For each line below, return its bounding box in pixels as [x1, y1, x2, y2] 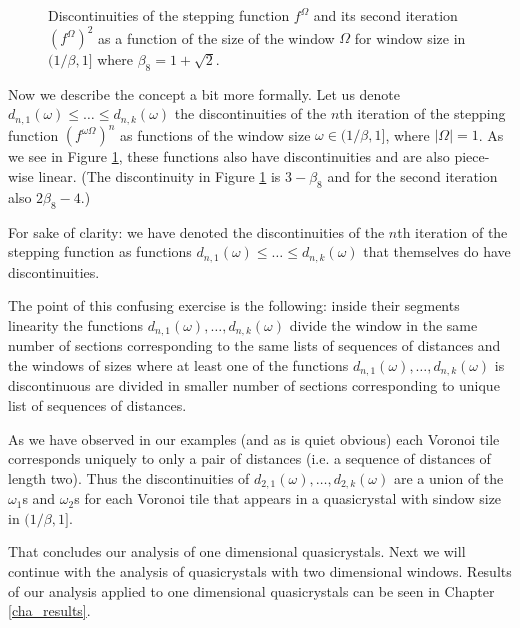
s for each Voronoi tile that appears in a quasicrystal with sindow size [74, 488, 502, 509]
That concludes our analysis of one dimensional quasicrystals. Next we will [8, 541, 466, 562]
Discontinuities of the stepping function [48, 5, 290, 25]
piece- [454, 146, 490, 167]
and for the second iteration [327, 166, 498, 187]
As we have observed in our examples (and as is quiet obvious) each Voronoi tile [8, 428, 500, 449]
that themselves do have [363, 241, 511, 262]
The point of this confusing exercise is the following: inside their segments [8, 295, 460, 316]
